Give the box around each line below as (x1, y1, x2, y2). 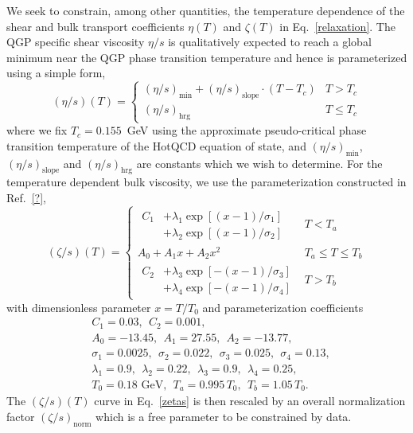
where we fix (6, 122, 68, 138)
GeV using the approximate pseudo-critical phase (127, 122, 367, 138)
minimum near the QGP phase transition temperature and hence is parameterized (6, 49, 407, 65)
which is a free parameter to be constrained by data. (95, 408, 352, 424)
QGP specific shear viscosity (6, 33, 145, 50)
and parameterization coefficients (202, 298, 364, 315)
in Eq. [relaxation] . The (279, 18, 395, 34)
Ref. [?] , (6, 189, 47, 205)
